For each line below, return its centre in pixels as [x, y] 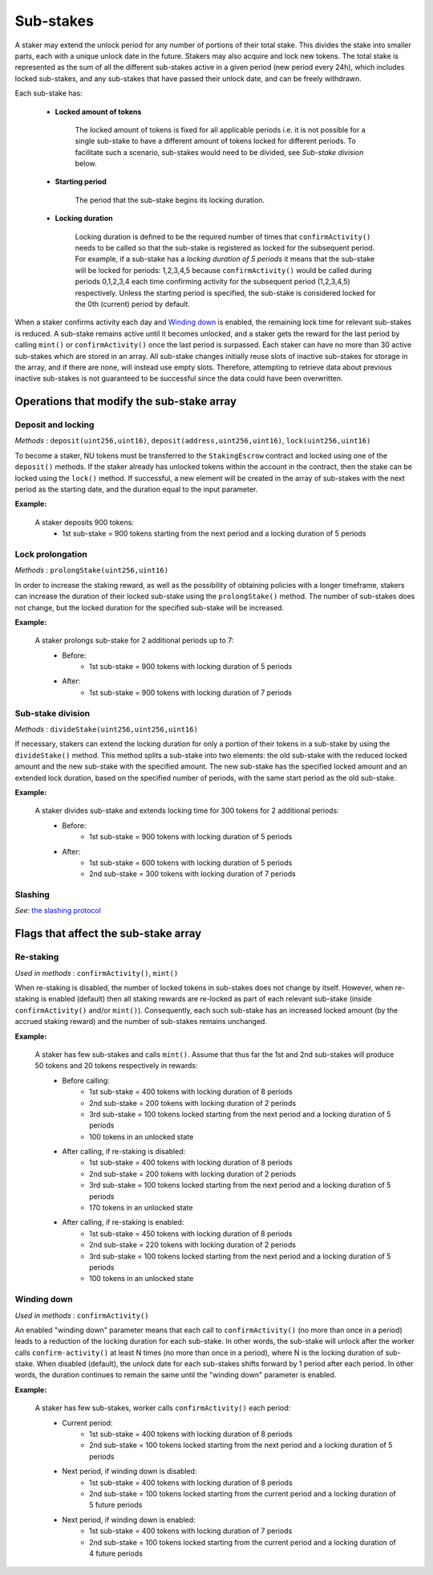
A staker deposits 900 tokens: [84, 522]
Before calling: [86, 1080]
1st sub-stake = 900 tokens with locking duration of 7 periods [191, 692]
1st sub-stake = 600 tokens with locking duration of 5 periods [191, 863]
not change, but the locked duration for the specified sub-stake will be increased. [150, 607]
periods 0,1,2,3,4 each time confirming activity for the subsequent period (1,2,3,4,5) [212, 282]
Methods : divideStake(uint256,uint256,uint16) [106, 729]
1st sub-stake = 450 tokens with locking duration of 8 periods [191, 1234]
